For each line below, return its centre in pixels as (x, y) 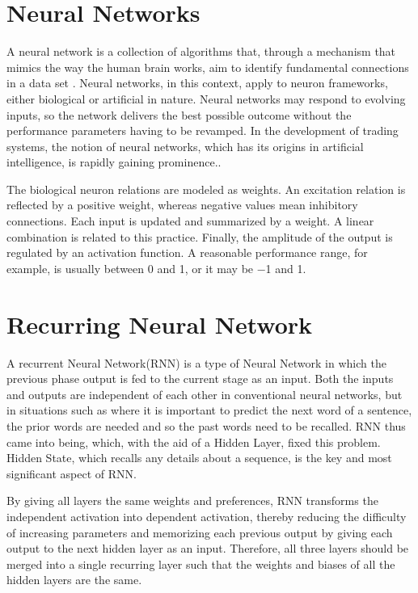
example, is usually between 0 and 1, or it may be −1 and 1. (156, 268)
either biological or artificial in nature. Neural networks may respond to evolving (206, 98)
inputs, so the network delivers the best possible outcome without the (179, 114)
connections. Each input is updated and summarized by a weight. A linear (190, 221)
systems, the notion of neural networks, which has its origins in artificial (185, 146)
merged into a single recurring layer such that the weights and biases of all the (201, 564)
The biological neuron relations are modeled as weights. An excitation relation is (206, 189)
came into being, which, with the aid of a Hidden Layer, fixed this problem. (194, 442)
